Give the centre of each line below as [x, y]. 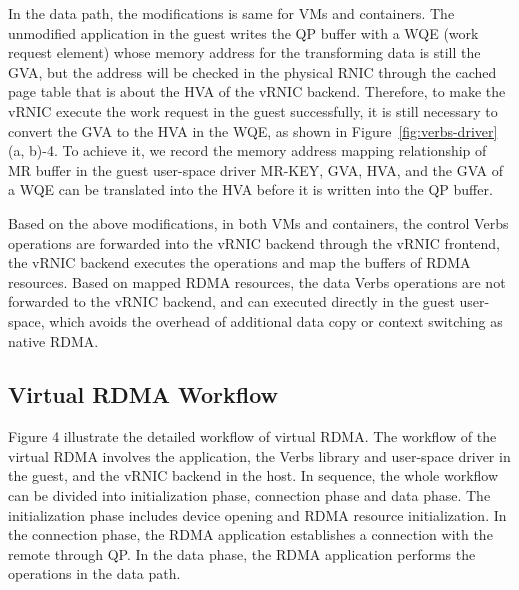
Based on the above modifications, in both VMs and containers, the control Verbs [258, 222]
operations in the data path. [94, 573]
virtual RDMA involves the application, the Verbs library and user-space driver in [259, 455]
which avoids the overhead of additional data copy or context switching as [276, 320]
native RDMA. [53, 340]
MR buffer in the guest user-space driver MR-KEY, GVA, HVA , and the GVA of [256, 169]
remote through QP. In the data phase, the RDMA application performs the [242, 553]
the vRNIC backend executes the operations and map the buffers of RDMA [239, 262]
